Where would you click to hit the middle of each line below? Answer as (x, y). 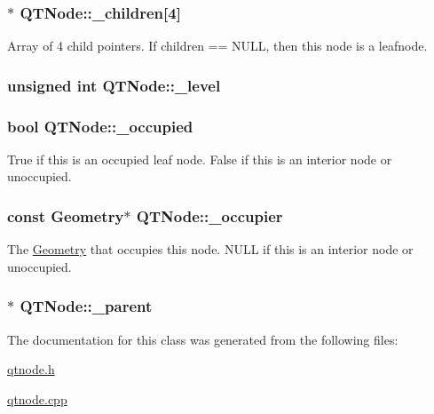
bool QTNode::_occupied (100, 126)
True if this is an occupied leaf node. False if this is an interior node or (200, 159)
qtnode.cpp (37, 398)
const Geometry (66, 215)
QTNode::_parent (86, 306)
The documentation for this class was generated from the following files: (203, 339)
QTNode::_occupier (209, 215)
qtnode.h (31, 369)
